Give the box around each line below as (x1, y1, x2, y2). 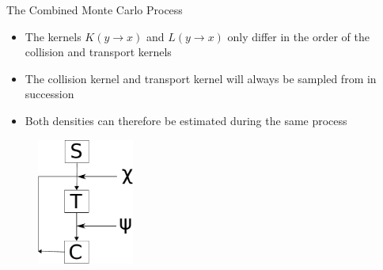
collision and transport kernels (25, 44, 172, 60)
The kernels (25, 28, 82, 44)
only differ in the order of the (227, 28, 370, 44)
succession (25, 86, 74, 102)
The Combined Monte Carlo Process (6, 2, 183, 17)
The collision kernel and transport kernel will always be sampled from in (25, 70, 377, 86)
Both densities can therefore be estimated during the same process (25, 112, 347, 128)
